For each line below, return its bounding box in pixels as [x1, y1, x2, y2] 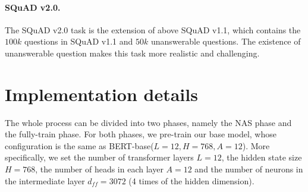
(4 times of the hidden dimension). [128, 174, 254, 187]
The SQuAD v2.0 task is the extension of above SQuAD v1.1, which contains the [5, 23, 301, 36]
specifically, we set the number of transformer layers [5, 151, 194, 163]
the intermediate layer [5, 174, 85, 187]
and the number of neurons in [194, 163, 303, 175]
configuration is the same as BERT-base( [5, 139, 154, 152]
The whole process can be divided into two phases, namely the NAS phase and [5, 116, 292, 128]
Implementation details [5, 81, 198, 106]
